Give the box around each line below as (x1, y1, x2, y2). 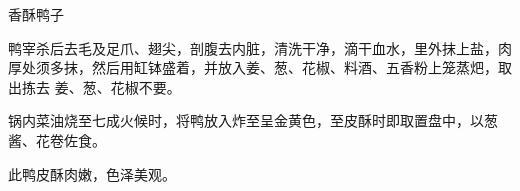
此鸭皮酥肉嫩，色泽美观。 (8, 163, 176, 184)
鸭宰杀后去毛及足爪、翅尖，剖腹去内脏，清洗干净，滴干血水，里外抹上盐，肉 (8, 37, 512, 58)
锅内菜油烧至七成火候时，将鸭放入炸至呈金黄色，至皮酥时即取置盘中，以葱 (8, 110, 498, 131)
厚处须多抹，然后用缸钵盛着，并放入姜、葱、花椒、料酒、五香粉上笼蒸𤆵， (8, 57, 498, 78)
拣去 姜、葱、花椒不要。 (21, 76, 181, 97)
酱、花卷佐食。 (8, 129, 106, 150)
